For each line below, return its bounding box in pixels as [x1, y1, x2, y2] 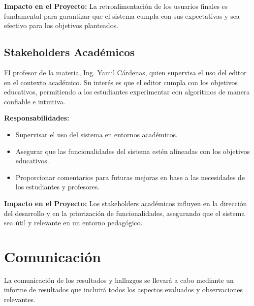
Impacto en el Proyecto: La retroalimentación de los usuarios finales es [4, 1, 228, 11]
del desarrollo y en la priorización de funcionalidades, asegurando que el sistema [4, 208, 245, 218]
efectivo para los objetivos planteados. [4, 20, 119, 31]
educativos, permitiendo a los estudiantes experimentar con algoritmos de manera [4, 87, 250, 97]
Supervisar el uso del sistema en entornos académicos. [15, 129, 178, 139]
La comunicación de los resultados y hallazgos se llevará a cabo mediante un [4, 275, 234, 285]
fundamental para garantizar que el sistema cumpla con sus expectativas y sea [4, 10, 240, 21]
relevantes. [4, 294, 35, 305]
